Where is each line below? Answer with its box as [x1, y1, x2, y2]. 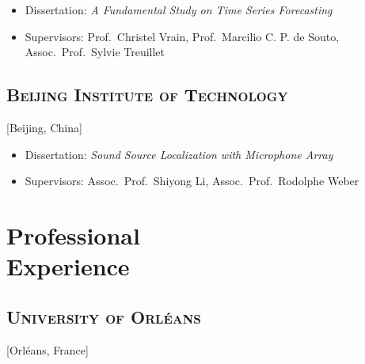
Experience [6, 250, 130, 282]
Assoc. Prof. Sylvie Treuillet [25, 44, 165, 60]
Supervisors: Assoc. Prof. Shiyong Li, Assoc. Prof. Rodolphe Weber [25, 173, 359, 189]
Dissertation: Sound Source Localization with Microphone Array [25, 146, 333, 162]
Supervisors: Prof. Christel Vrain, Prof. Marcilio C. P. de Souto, [25, 28, 340, 44]
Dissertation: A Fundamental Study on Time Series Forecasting [25, 2, 333, 17]
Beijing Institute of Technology [6, 82, 288, 107]
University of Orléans [6, 304, 201, 328]
